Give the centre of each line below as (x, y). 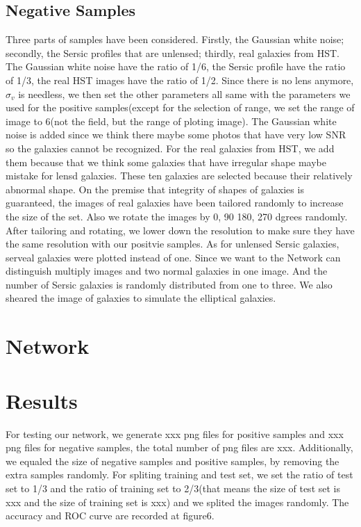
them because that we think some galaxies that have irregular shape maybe (166, 162)
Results (42, 400)
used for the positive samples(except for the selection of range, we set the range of (180, 107)
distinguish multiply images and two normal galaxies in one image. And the (167, 271)
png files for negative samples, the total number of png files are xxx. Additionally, (179, 447)
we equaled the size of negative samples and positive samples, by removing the (173, 461)
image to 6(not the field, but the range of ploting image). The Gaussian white (171, 121)
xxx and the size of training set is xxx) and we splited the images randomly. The (177, 502)
